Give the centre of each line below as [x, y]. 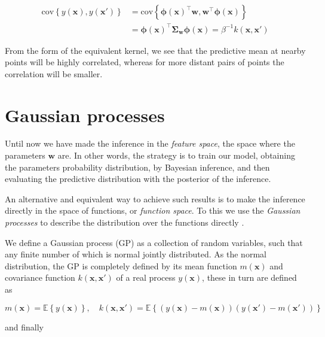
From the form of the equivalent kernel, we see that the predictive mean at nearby [155, 50]
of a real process [146, 277]
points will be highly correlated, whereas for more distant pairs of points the [145, 62]
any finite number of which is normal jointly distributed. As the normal [136, 254]
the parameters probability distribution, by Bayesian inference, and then [137, 167]
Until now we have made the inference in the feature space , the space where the [150, 143]
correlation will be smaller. [54, 73]
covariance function [40, 277]
